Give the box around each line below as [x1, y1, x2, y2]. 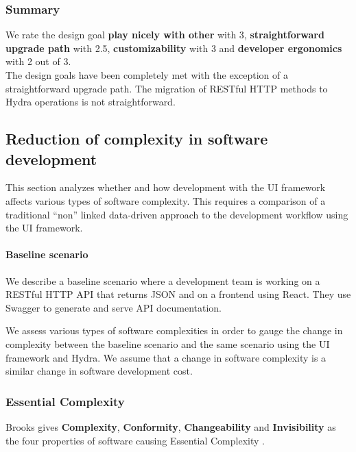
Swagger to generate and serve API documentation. [5, 300, 222, 314]
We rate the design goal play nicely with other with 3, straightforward [5, 27, 324, 42]
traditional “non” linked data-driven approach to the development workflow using [5, 207, 348, 221]
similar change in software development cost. [5, 364, 193, 378]
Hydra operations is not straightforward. [5, 95, 176, 109]
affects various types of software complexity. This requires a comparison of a [5, 193, 326, 208]
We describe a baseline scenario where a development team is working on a [5, 273, 320, 288]
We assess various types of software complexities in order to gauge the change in [5, 323, 343, 338]
